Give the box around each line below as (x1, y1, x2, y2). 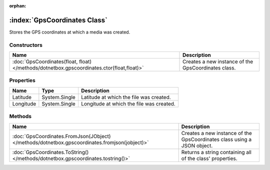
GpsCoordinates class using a (181, 135, 252, 142)
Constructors (9, 41, 42, 48)
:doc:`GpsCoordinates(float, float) (12, 58, 92, 65)
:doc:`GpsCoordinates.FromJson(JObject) (12, 132, 111, 139)
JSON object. (181, 142, 213, 149)
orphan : (9, 3, 26, 8)
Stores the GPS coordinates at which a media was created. (9, 29, 130, 35)
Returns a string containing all (181, 148, 252, 155)
